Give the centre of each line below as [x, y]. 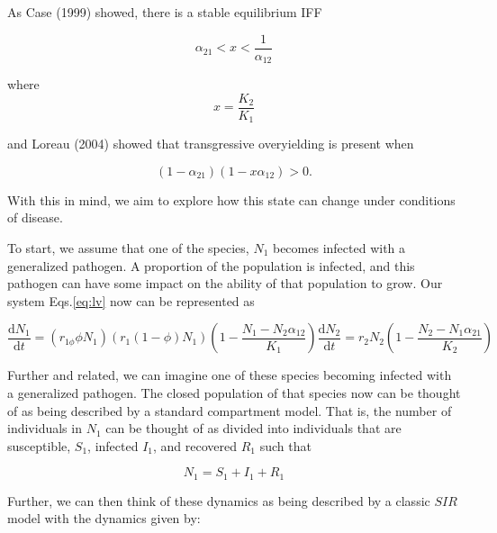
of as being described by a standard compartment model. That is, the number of [230, 410]
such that [285, 445]
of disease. [35, 217]
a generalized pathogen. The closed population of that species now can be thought [234, 392]
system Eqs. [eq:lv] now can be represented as [131, 300]
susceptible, [39, 445]
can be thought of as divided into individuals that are [253, 428]
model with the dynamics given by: [104, 518]
